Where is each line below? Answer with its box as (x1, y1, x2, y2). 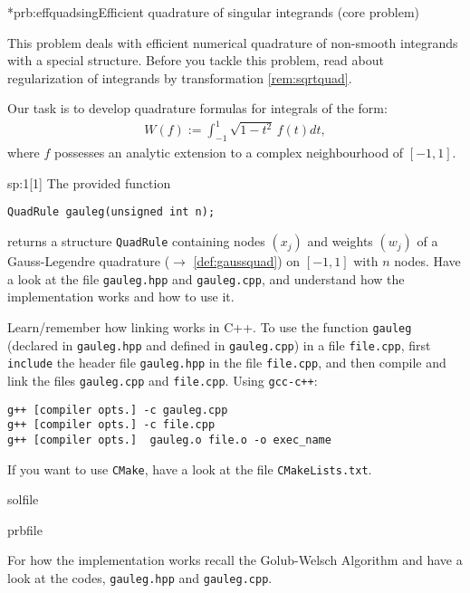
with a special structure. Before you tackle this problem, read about (7, 51, 384, 70)
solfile (7, 490, 39, 509)
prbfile (7, 520, 43, 539)
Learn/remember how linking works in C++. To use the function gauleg (7, 317, 412, 336)
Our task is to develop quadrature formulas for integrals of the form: (7, 99, 388, 118)
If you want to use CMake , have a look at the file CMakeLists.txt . (7, 459, 372, 478)
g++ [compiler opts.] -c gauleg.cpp (7, 403, 228, 416)
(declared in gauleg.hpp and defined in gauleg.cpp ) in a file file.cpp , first (7, 335, 431, 354)
